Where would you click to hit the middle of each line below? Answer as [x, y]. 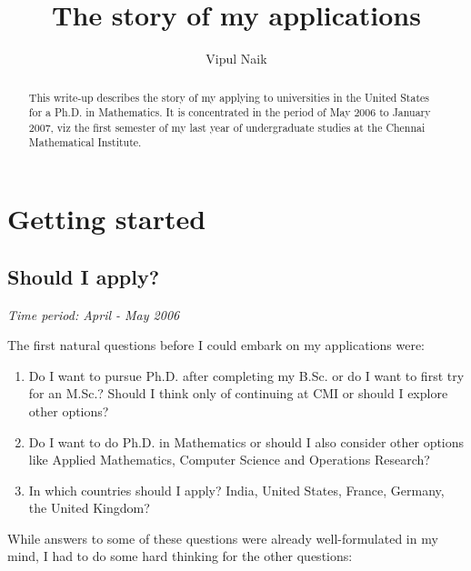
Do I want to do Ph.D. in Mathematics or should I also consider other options [246, 441]
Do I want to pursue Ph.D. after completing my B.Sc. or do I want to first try [246, 375]
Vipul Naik [236, 59]
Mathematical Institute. [85, 142]
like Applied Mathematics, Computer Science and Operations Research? [229, 460]
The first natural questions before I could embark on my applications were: [216, 345]
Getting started [107, 219]
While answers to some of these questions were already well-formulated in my [223, 538]
